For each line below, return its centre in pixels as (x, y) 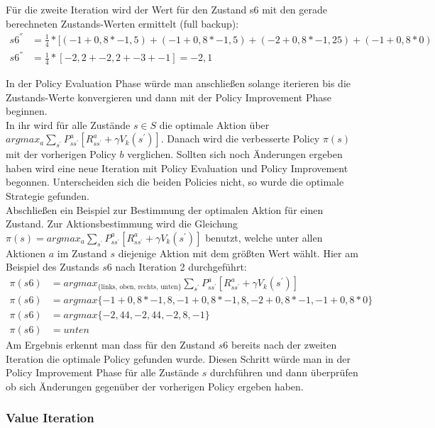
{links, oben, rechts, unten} (139, 287)
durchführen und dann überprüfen (284, 372)
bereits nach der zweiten (284, 345)
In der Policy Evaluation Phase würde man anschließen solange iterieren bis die (178, 83)
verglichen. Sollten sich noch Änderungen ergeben (235, 154)
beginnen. (27, 111)
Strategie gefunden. (48, 196)
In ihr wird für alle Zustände (68, 124)
